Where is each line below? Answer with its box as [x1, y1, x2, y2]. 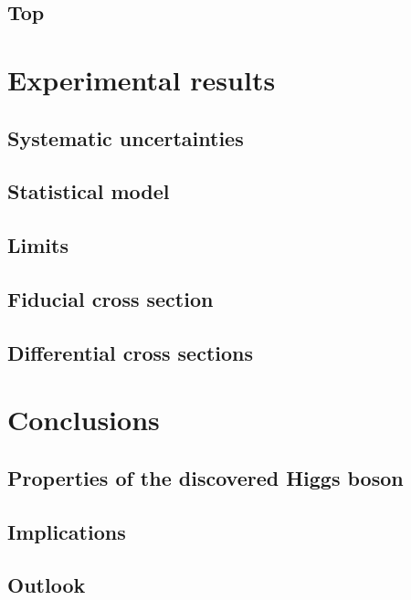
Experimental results [7, 60, 276, 98]
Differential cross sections [7, 338, 254, 366]
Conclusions [7, 401, 160, 438]
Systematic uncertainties [7, 123, 244, 152]
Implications [7, 517, 126, 545]
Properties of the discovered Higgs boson [7, 463, 404, 491]
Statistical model [7, 177, 170, 205]
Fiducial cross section [7, 284, 214, 312]
